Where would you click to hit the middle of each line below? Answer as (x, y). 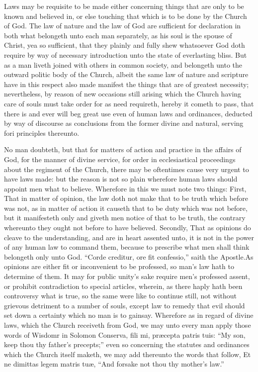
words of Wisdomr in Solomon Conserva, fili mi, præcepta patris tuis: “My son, (125, 334)
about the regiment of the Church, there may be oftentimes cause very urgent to (127, 169)
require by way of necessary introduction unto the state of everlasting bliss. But (126, 54)
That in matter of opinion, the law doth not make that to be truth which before (126, 198)
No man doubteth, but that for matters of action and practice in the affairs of (123, 149)
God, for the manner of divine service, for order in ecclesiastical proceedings (120, 159)
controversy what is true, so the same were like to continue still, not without (120, 296)
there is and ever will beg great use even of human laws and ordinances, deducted (128, 113)
